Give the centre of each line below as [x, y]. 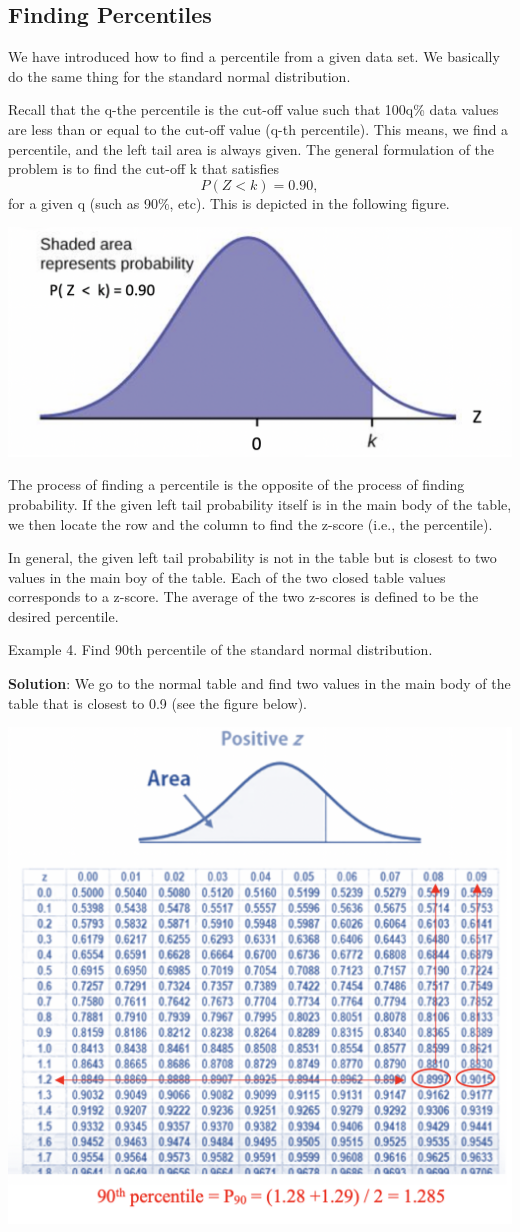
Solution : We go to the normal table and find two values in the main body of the [259, 683]
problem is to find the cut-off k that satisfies [143, 168]
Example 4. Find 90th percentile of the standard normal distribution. [220, 649]
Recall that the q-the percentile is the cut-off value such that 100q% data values [253, 109]
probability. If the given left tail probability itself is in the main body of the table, [260, 503]
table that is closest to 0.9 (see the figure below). [157, 702]
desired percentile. [63, 615]
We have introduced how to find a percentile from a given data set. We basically [254, 56]
